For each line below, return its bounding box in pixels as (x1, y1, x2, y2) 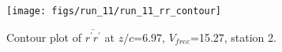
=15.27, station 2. (190, 28, 276, 45)
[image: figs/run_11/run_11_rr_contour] (6, 6, 222, 17)
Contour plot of (6, 28, 81, 45)
